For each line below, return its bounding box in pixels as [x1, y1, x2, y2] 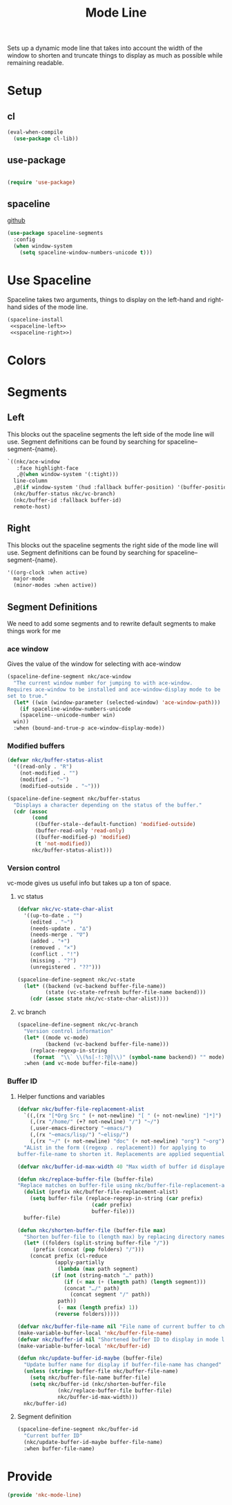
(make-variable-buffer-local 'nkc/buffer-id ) [17, 1342, 151, 1349]
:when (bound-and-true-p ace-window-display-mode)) [13, 725, 166, 732]
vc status [17, 892, 43, 900]
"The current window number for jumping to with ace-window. [13, 680, 193, 687]
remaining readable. [7, 59, 64, 67]
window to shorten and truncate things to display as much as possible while [7, 51, 223, 60]
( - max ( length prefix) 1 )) [57, 1304, 139, 1311]
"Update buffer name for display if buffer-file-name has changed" [23, 1362, 222, 1368]
